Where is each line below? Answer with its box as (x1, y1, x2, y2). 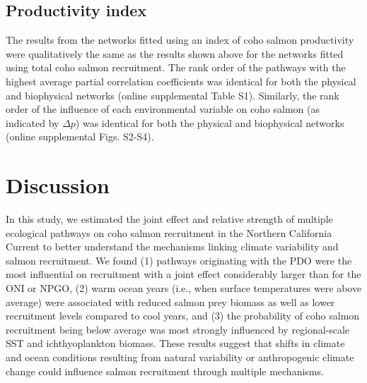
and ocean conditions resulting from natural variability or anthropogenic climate (6, 350, 354, 365)
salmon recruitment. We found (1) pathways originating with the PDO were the (6, 253, 352, 267)
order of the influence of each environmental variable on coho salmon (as (6, 102, 320, 116)
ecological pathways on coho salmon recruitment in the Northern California (6, 225, 332, 240)
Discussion (6, 171, 110, 200)
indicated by (6, 115, 59, 130)
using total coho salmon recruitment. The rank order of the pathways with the (6, 60, 346, 75)
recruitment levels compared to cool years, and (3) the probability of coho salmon (6, 308, 360, 323)
